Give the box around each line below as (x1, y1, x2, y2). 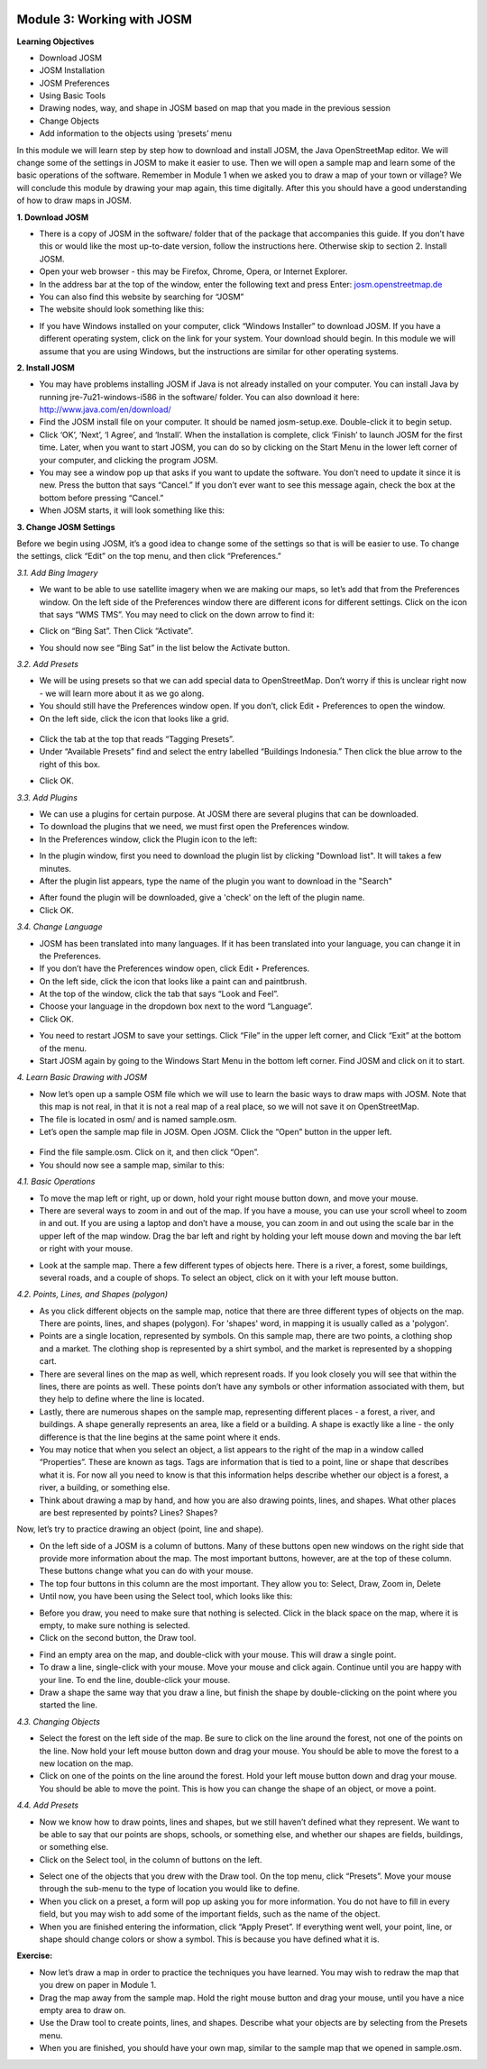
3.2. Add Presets (16, 659, 78, 670)
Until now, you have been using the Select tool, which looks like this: (39, 1591, 293, 1602)
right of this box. (39, 758, 101, 770)
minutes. (39, 863, 72, 874)
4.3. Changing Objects (16, 1716, 101, 1726)
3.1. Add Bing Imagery (16, 567, 98, 578)
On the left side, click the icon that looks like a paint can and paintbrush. (39, 975, 308, 986)
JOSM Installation (39, 65, 106, 76)
